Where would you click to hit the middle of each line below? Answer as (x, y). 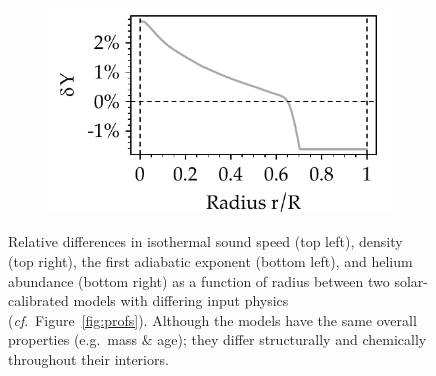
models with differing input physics (181, 300)
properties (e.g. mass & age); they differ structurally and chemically (217, 339)
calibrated (38, 300)
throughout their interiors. (88, 359)
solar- (411, 280)
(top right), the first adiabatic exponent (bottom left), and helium (210, 261)
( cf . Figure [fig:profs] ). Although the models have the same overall (212, 319)
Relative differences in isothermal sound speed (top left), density (205, 241)
